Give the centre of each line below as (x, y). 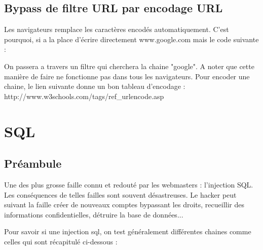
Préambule (33, 163)
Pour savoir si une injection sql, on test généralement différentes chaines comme (128, 231)
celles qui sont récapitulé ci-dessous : (61, 241)
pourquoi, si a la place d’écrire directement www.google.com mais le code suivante (131, 39)
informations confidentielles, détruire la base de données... (94, 214)
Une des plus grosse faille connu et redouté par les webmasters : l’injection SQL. (129, 184)
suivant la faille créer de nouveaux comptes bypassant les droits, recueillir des (124, 205)
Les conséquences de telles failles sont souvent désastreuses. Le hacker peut (120, 194)
